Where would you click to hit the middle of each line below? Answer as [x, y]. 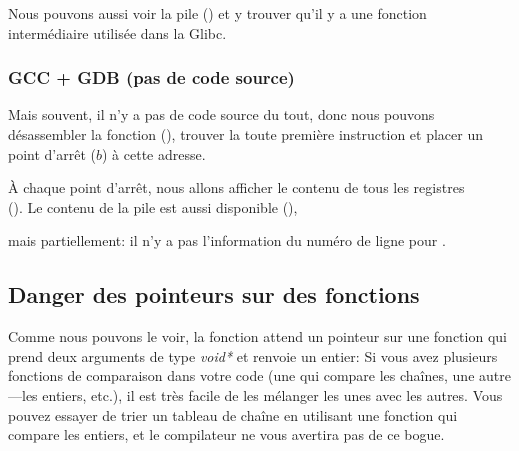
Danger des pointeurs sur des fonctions [214, 294]
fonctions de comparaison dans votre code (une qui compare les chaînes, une [241, 375]
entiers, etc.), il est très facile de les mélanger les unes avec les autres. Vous [272, 394]
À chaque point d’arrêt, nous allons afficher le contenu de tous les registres [236, 187]
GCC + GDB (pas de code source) [151, 77]
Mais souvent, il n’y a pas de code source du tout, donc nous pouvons [221, 114]
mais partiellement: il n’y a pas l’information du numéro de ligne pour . [227, 240]
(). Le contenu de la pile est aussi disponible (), [153, 206]
